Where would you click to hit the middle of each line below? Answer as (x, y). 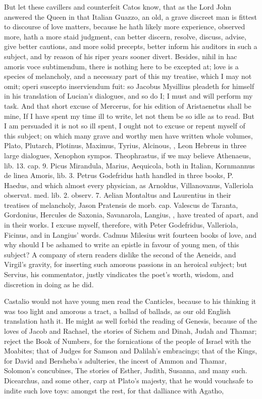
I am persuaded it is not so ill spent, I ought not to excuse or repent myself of (125, 126)
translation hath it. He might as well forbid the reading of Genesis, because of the (131, 321)
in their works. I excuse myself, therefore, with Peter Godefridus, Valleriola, (121, 225)
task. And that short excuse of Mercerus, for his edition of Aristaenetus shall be (128, 105)
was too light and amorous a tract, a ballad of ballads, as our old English (117, 311)
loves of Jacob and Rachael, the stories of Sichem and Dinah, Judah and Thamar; (130, 331)
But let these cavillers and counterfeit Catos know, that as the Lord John (118, 7)
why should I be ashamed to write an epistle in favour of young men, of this (122, 245)
